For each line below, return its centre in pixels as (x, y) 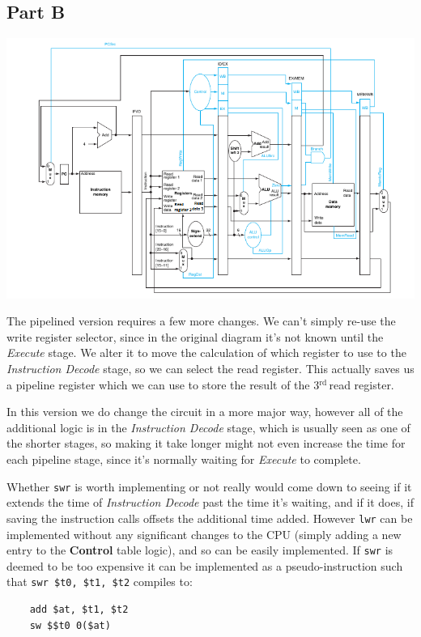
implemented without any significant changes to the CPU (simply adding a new (204, 534)
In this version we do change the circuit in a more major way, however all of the (205, 412)
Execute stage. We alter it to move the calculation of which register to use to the (206, 352)
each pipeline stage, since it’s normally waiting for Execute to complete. (184, 459)
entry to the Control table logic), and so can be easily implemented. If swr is (200, 550)
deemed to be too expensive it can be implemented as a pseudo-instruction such (205, 565)
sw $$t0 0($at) (70, 625)
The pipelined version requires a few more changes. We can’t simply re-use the (201, 321)
